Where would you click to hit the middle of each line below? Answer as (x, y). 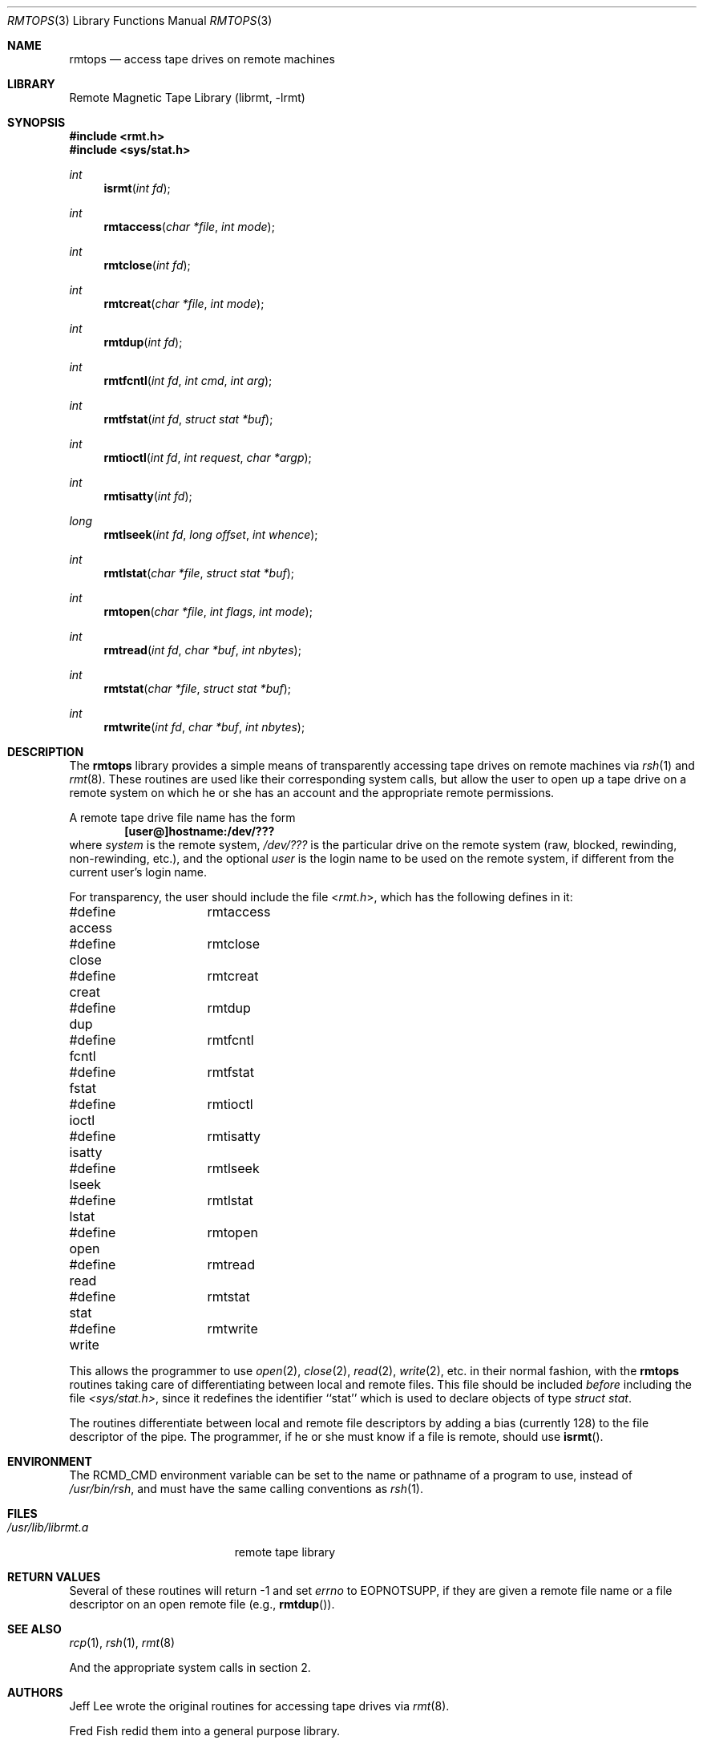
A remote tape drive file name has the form (182, 817)
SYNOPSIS (36, 122)
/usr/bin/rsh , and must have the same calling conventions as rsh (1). (246, 1489)
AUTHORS (35, 1692)
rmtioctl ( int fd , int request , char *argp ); (208, 457)
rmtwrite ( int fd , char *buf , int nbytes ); (204, 727)
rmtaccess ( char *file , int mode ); (189, 227)
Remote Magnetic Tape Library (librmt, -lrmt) (187, 97)
